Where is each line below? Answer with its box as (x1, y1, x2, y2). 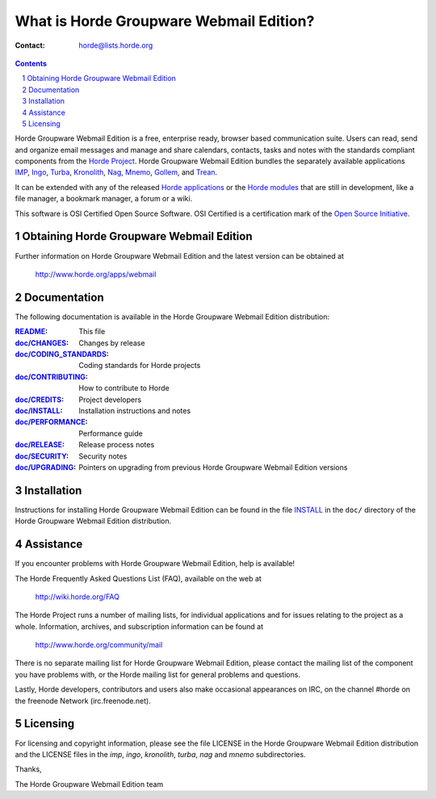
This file (78, 327, 106, 336)
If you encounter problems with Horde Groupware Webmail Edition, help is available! (15, 559, 295, 569)
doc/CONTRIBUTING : (15, 372, 89, 382)
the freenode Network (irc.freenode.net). (15, 695, 151, 705)
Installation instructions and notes (78, 405, 191, 416)
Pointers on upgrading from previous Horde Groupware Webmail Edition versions (78, 462, 348, 472)
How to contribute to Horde (78, 383, 170, 393)
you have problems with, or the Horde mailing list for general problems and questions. (15, 670, 300, 679)
